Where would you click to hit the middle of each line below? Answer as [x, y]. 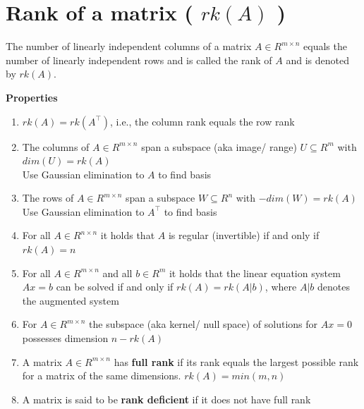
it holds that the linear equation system [255, 273]
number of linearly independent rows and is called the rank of [139, 60]
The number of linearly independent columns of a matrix [129, 46]
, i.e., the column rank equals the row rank [202, 121]
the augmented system [71, 300]
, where [281, 287]
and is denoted [317, 60]
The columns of [56, 146]
